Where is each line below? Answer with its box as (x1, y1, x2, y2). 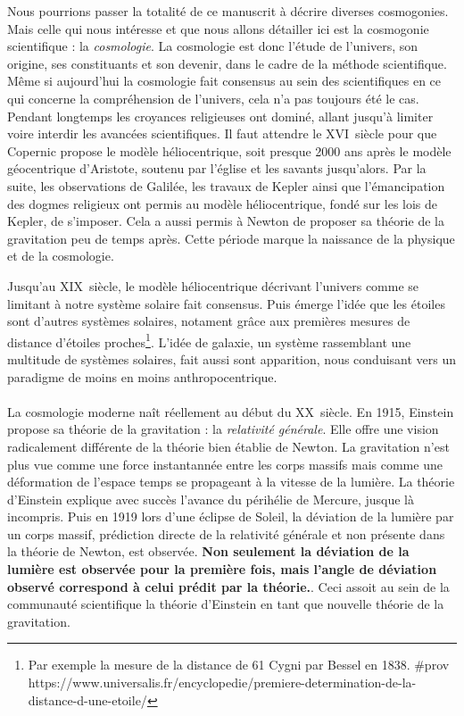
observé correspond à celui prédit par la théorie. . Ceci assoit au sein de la (7, 577, 450, 595)
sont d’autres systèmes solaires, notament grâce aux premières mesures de (7, 312, 410, 330)
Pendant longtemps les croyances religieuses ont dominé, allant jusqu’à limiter (7, 106, 434, 125)
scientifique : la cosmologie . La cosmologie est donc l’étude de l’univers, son (7, 37, 418, 55)
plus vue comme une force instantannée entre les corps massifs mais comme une (7, 454, 443, 473)
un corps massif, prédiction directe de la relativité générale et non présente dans (7, 524, 445, 543)
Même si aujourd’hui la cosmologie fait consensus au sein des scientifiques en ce (7, 71, 442, 90)
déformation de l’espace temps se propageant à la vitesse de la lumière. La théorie (7, 472, 455, 491)
